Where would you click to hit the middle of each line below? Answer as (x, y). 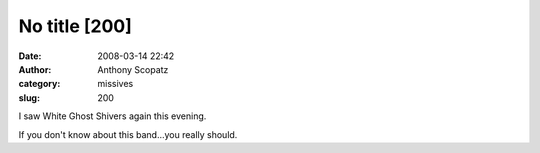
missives (115, 84)
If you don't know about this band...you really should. (128, 134)
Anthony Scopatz (133, 69)
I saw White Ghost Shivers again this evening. (112, 116)
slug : (29, 97)
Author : (35, 69)
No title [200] (75, 26)
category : (39, 84)
